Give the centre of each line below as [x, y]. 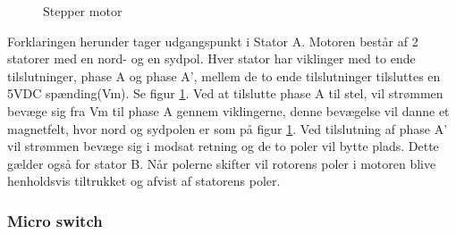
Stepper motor [83, 11]
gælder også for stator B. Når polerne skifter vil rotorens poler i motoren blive [222, 163]
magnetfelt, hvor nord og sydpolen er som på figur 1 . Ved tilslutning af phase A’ [228, 128]
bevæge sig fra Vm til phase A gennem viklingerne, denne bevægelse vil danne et [228, 110]
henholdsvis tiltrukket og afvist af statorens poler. [144, 181]
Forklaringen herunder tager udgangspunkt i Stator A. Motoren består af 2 [213, 41]
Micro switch [55, 220]
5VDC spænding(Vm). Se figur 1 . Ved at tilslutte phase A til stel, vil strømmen [225, 93]
